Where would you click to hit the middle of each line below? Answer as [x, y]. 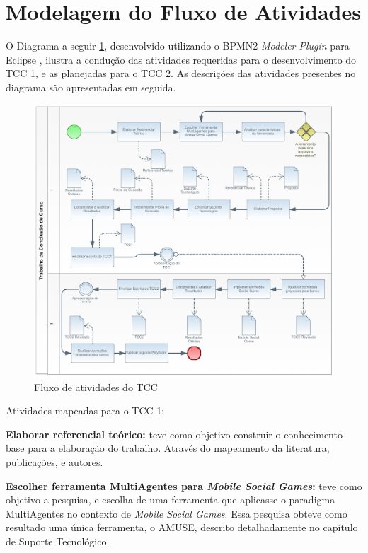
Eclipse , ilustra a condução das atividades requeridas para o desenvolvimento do [181, 59]
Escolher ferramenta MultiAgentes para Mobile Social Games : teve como [184, 485]
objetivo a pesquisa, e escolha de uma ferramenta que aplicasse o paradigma [171, 500]
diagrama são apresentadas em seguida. [91, 87]
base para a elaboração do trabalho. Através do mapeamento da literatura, [168, 448]
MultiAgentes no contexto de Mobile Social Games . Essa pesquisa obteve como [177, 513]
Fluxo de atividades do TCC [96, 386]
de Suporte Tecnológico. [58, 541]
